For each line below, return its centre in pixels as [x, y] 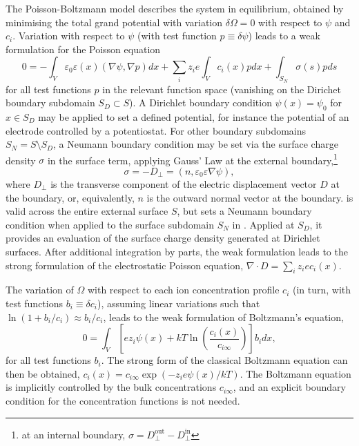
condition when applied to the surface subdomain [110, 224]
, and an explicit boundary [289, 387]
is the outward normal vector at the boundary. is [250, 197]
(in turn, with [322, 290]
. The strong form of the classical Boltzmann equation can [224, 360]
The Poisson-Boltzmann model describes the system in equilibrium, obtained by [175, 8]
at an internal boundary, [74, 434]
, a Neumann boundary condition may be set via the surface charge [196, 144]
